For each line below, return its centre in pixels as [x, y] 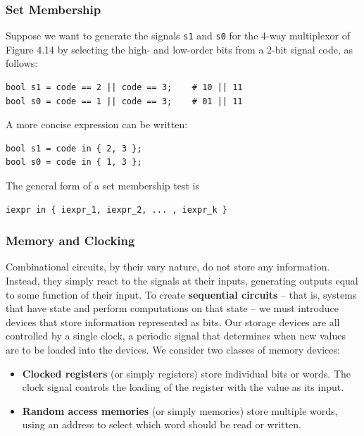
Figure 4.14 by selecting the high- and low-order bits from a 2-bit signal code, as [179, 49]
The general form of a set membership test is [102, 186]
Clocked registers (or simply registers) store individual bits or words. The [187, 373]
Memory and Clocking [70, 241]
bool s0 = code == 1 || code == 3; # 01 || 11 [124, 101]
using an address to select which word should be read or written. [162, 424]
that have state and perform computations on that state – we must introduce [172, 308]
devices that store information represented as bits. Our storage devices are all [173, 322]
